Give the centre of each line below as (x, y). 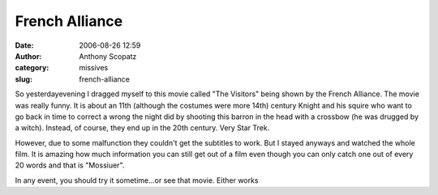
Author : (28, 56)
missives (94, 68)
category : (32, 68)
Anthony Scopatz (108, 56)
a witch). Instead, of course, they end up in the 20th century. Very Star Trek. (142, 128)
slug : (24, 79)
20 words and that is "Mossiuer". (70, 165)
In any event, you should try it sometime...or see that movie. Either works (137, 180)
